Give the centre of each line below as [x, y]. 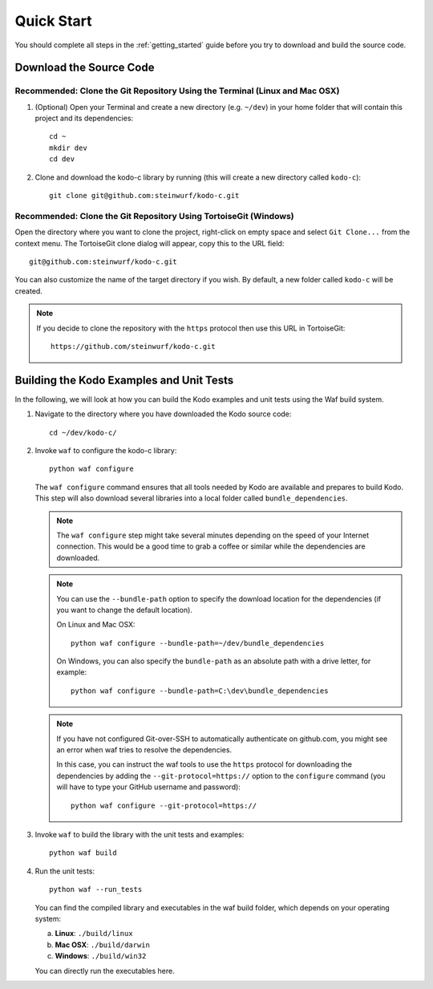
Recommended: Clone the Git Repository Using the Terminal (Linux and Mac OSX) [177, 91]
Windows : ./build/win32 [101, 956]
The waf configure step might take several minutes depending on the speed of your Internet [213, 535]
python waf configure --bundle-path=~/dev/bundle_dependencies [198, 643]
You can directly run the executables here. [105, 971]
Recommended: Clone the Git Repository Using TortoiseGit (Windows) [154, 216]
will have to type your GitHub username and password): [148, 787]
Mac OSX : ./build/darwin [102, 944]
